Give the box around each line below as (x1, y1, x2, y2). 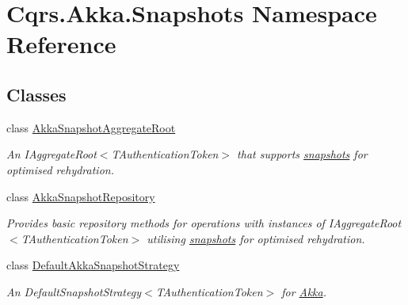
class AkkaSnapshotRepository (6, 188, 155, 204)
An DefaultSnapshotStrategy (6, 283, 141, 299)
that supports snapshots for (237, 146, 368, 162)
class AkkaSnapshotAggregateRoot (6, 119, 176, 135)
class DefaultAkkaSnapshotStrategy (6, 257, 180, 273)
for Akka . (281, 283, 326, 299)
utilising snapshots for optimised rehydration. (147, 230, 365, 246)
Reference (6, 28, 116, 60)
